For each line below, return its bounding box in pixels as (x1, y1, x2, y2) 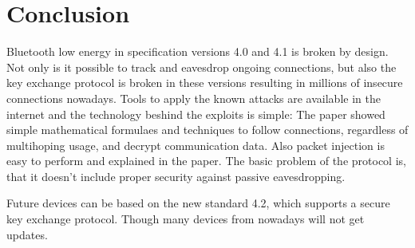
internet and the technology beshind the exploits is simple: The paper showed (6, 105, 385, 122)
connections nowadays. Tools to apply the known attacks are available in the (6, 89, 381, 106)
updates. (6, 226, 48, 242)
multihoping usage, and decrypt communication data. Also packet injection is (6, 136, 385, 153)
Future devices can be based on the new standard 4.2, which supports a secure (6, 195, 390, 211)
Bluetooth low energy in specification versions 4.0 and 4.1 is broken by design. (6, 43, 389, 60)
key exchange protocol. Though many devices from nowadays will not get (6, 211, 365, 227)
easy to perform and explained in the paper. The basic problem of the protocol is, (6, 152, 406, 169)
